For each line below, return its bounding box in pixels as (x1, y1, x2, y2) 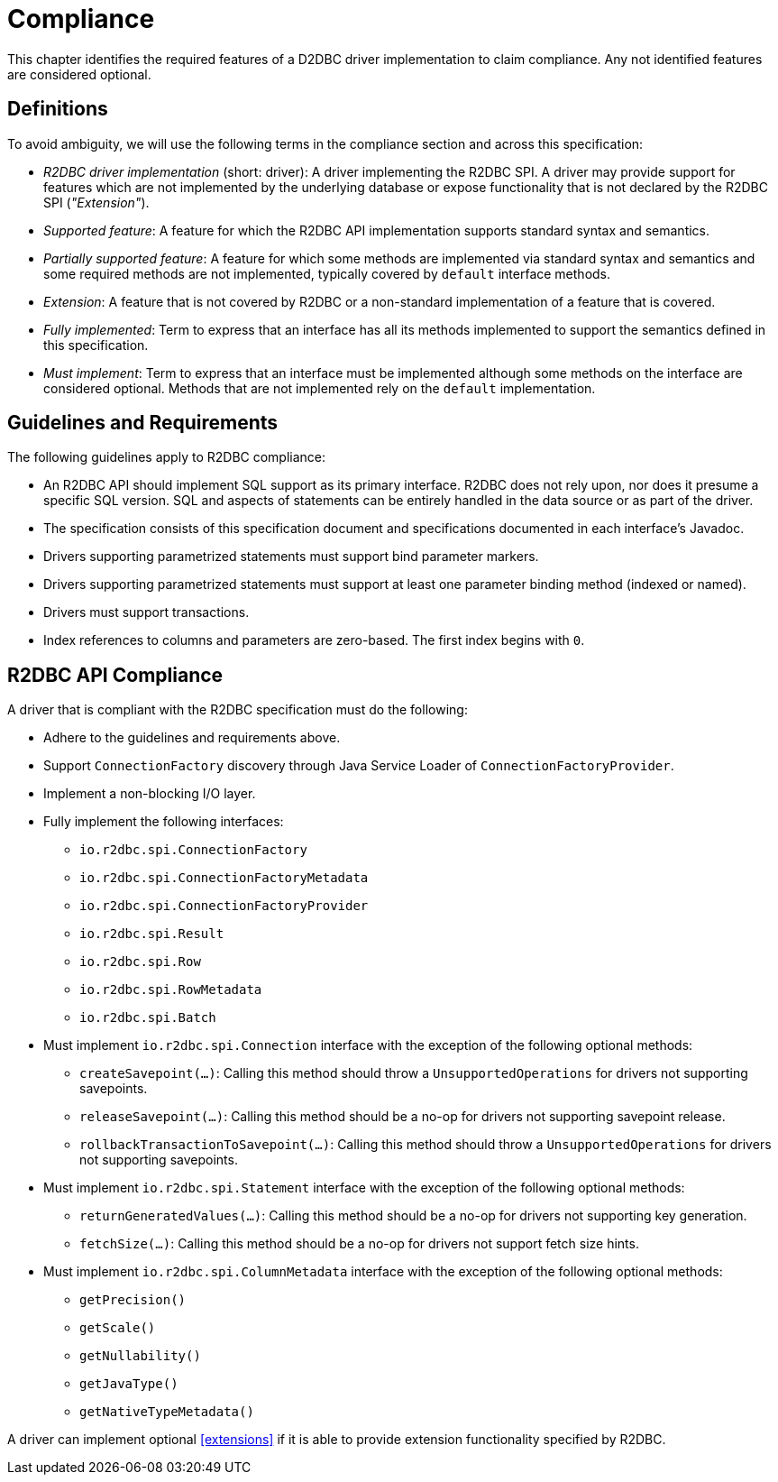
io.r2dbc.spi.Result (79, 926, 224, 942)
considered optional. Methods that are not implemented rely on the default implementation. (43, 380, 596, 396)
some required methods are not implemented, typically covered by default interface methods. (43, 265, 611, 281)
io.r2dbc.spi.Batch (79, 1010, 216, 1026)
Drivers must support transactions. (43, 604, 250, 621)
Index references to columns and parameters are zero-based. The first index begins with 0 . (43, 632, 585, 649)
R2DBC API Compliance (7, 663, 224, 686)
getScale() (79, 1321, 156, 1336)
